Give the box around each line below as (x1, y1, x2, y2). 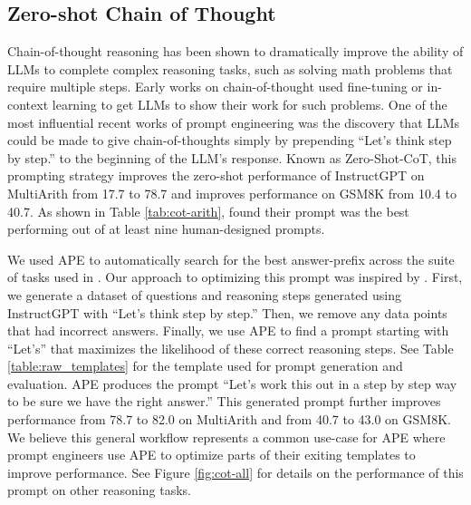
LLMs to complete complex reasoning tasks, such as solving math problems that (7, 59, 453, 78)
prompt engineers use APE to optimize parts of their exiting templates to (7, 445, 416, 464)
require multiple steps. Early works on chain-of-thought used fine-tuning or (7, 77, 423, 96)
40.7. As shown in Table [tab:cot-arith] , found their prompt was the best (7, 201, 409, 220)
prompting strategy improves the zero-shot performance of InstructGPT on (7, 166, 425, 185)
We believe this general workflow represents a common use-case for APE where (7, 427, 446, 446)
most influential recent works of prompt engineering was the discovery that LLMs (7, 112, 460, 131)
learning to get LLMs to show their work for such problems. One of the (52, 94, 447, 113)
